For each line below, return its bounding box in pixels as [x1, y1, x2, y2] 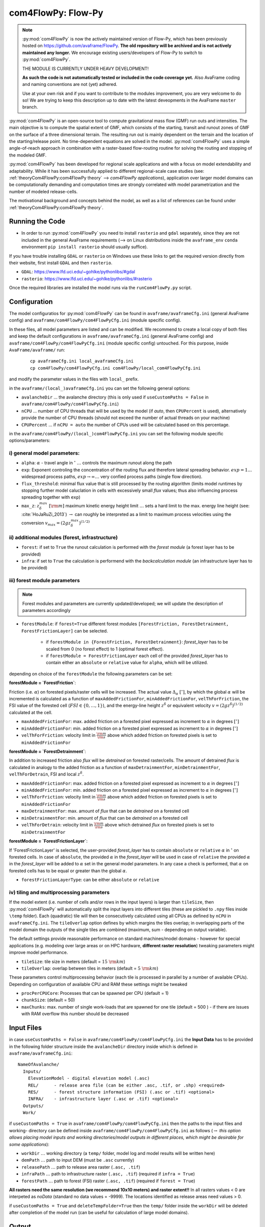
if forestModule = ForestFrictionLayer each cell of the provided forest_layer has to [46, 653, 228, 659]
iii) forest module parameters [9, 577, 80, 584]
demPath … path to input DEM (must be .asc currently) [21, 1157, 134, 1163]
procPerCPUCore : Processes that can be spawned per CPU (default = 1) [21, 990, 169, 996]
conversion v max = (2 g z [21, 520, 71, 527]
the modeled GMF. [9, 152, 47, 158]
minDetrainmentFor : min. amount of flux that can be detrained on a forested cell [21, 815, 188, 821]
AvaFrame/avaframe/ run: [9, 347, 65, 353]
